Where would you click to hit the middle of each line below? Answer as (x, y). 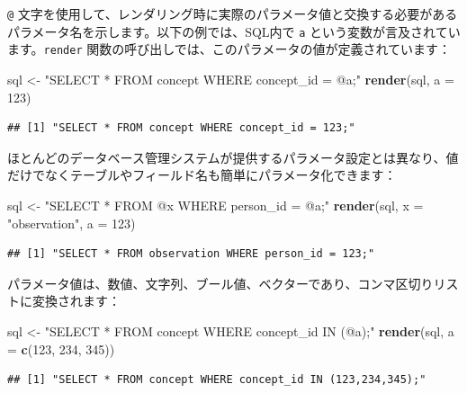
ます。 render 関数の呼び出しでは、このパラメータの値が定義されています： (229, 49)
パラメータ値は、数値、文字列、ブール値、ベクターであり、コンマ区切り (220, 283)
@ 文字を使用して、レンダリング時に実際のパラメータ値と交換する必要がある (233, 13)
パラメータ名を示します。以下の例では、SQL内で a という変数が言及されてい (234, 31)
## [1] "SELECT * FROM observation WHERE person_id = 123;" (191, 254)
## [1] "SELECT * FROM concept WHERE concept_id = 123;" (181, 128)
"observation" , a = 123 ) (72, 223)
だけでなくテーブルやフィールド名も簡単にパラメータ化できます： (202, 175)
